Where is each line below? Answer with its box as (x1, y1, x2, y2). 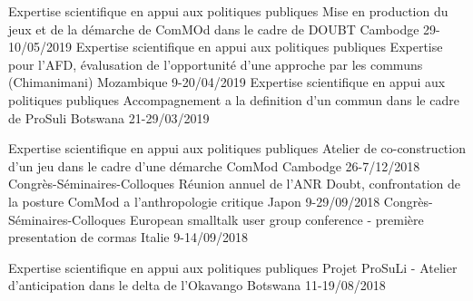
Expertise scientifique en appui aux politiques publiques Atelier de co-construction (8, 139, 466, 158)
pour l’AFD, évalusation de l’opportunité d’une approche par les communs (8, 54, 423, 73)
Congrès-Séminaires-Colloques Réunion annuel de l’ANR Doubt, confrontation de (8, 174, 460, 193)
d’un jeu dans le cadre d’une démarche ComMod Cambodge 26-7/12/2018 (8, 156, 420, 175)
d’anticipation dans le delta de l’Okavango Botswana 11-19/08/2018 (8, 276, 386, 295)
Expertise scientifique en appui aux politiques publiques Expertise (75, 37, 443, 56)
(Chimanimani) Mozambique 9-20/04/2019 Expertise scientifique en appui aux (8, 73, 446, 92)
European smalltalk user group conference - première (129, 209, 424, 228)
